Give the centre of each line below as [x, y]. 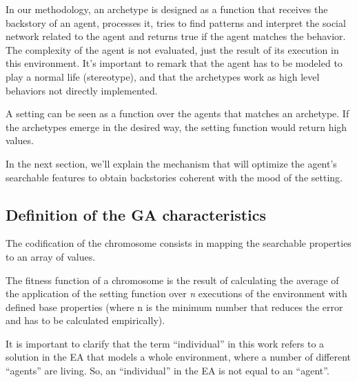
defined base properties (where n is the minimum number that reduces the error [174, 306]
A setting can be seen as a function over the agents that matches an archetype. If [177, 113]
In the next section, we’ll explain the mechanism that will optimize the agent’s [171, 163]
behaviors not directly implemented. [82, 90]
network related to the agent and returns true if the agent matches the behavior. [176, 36]
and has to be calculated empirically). [85, 320]
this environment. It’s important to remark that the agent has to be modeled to [174, 63]
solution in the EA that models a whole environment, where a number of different [178, 357]
